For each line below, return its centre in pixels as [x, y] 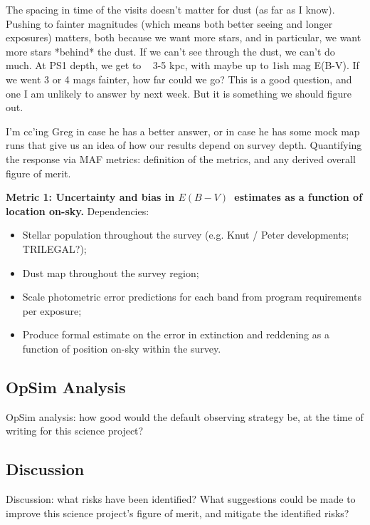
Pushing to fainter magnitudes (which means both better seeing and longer [169, 23]
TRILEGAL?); [54, 248]
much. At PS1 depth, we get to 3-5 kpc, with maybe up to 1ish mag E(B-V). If [183, 65]
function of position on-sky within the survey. [122, 348]
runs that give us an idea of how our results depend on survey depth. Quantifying [184, 145]
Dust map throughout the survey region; [111, 272]
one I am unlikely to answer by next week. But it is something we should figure [179, 93]
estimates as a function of [298, 197]
